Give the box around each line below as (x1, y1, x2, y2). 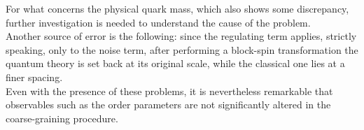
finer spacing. (6, 69, 63, 84)
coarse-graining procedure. (6, 110, 118, 125)
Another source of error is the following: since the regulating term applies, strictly (6, 29, 357, 43)
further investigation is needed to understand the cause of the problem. (6, 15, 311, 29)
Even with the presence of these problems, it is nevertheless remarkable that (6, 83, 333, 98)
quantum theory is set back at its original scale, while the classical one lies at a (6, 56, 345, 71)
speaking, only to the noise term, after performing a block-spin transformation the (6, 42, 358, 57)
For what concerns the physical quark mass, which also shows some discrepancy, (6, 1, 349, 15)
